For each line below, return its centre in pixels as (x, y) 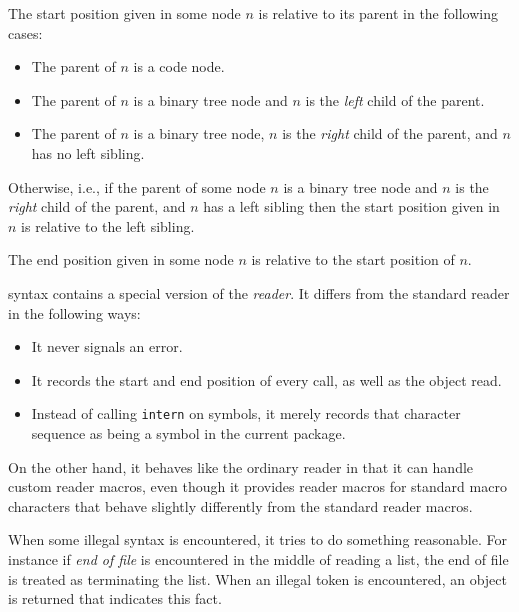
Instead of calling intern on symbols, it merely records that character (246, 413)
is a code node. (179, 66)
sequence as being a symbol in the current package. (188, 432)
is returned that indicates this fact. (115, 598)
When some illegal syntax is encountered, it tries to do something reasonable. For (257, 539)
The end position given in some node (121, 259)
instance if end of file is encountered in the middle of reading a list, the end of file (258, 558)
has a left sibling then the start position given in (351, 206)
